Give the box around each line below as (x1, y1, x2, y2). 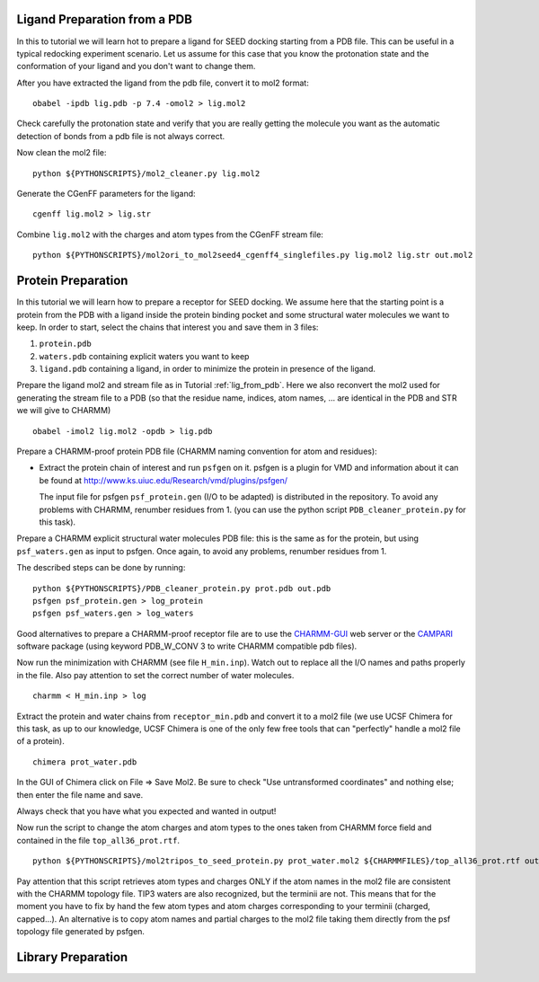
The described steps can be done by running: (16, 562, 186, 573)
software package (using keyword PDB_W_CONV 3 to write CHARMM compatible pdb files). (16, 641, 358, 651)
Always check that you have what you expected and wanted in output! (16, 806, 277, 817)
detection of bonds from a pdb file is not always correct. (16, 130, 225, 141)
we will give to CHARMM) (16, 405, 111, 416)
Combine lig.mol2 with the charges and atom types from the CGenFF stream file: (16, 229, 323, 240)
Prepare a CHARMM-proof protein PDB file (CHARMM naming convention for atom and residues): (16, 446, 377, 457)
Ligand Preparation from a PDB (16, 12, 193, 27)
